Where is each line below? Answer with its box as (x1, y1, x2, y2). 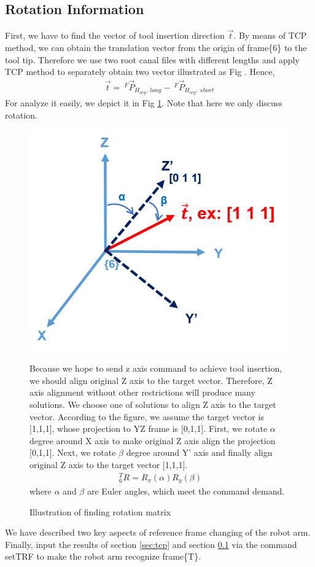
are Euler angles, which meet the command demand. (87, 485, 285, 498)
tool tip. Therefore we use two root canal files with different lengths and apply (5, 53, 300, 66)
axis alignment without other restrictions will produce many (29, 386, 255, 399)
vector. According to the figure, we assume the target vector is (29, 410, 264, 423)
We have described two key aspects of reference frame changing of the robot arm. (5, 526, 311, 539)
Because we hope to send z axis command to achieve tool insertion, (29, 362, 282, 375)
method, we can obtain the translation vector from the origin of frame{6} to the (5, 41, 307, 54)
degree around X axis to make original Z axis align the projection (29, 434, 276, 447)
